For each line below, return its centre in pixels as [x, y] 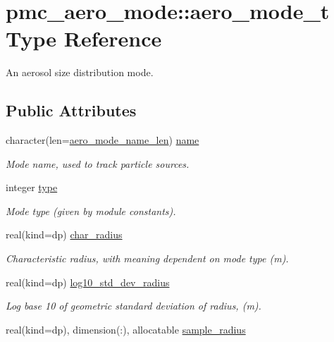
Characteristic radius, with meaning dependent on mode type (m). [147, 258]
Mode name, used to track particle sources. [98, 163]
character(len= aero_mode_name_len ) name [103, 140]
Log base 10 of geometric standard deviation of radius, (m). [134, 306]
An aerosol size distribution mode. [80, 72]
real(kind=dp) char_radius [64, 234]
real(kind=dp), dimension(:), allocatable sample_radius [126, 329]
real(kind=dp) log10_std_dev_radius [88, 282]
